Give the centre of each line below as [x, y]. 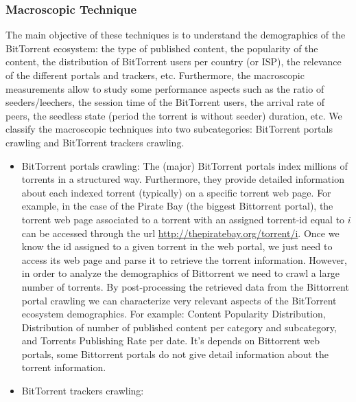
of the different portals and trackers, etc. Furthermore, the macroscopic [155, 75]
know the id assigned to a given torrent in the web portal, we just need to [177, 246]
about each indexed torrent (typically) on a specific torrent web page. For [176, 192]
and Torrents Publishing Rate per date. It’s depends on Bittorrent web [171, 340]
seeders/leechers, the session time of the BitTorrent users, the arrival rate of [165, 102]
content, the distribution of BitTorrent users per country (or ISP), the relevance [174, 62]
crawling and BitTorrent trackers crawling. [95, 142]
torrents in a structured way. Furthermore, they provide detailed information [183, 179]
